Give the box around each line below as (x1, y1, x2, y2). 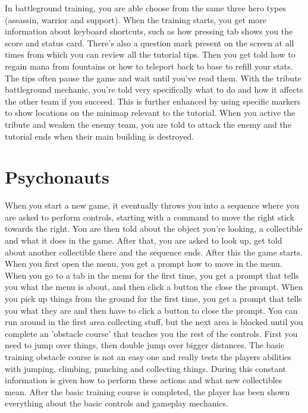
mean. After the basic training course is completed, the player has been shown (5, 385, 290, 398)
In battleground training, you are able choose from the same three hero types (5, 2, 286, 14)
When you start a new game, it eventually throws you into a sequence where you (5, 199, 299, 212)
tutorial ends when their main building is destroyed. (5, 130, 194, 142)
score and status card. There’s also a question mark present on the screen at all (5, 36, 294, 49)
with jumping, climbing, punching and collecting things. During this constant (5, 362, 287, 374)
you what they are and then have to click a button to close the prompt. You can (5, 304, 298, 316)
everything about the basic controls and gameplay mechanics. (5, 397, 228, 409)
